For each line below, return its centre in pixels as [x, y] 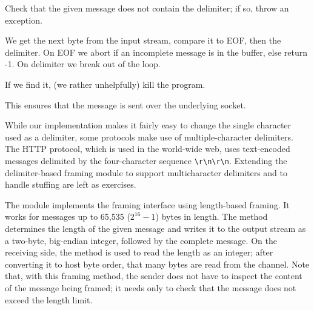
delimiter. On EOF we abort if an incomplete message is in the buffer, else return [156, 52]
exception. [24, 20]
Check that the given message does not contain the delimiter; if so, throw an [147, 8]
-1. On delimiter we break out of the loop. [83, 64]
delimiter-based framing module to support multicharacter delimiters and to [146, 172]
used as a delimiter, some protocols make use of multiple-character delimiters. [149, 137]
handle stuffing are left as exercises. [71, 184]
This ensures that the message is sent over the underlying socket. [125, 104]
